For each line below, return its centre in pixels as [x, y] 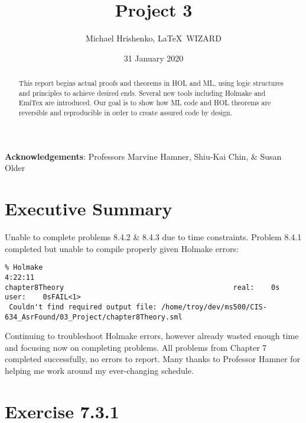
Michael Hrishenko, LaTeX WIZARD [154, 38]
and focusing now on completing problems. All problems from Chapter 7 [136, 347]
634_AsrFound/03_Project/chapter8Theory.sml [94, 317]
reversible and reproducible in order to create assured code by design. [126, 113]
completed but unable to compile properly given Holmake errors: [122, 248]
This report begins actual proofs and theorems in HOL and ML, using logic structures [151, 83]
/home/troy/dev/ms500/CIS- [214, 307]
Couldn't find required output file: [83, 307]
